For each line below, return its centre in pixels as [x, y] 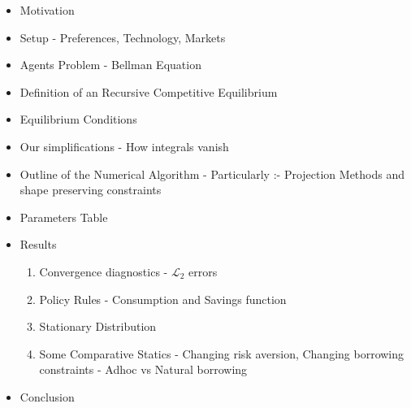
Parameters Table [64, 217]
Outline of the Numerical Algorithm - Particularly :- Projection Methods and [212, 174]
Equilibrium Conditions [78, 119]
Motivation [47, 10]
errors [203, 271]
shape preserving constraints [91, 190]
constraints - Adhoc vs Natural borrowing [143, 369]
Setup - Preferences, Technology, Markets [123, 37]
